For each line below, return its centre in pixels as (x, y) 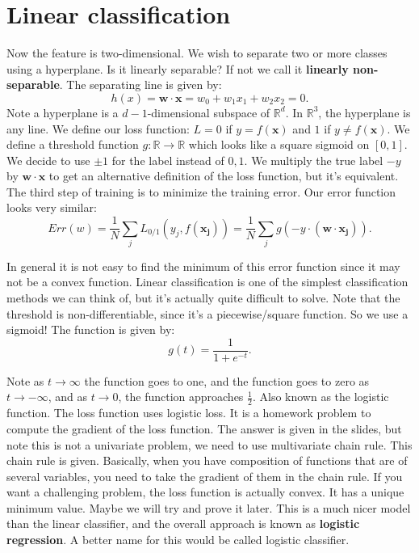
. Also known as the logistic (321, 397)
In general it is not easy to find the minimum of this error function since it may (203, 266)
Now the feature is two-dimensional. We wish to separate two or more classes (197, 53)
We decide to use (48, 160)
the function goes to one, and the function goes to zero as (227, 380)
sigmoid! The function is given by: (91, 329)
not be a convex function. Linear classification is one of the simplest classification (207, 282)
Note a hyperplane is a (63, 112)
